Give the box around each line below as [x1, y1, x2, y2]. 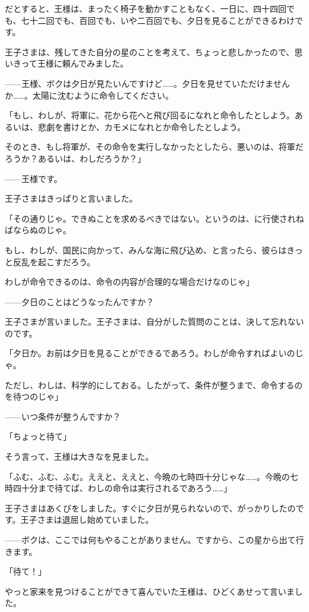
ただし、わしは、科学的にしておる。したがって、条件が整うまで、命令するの [5, 378, 303, 391]
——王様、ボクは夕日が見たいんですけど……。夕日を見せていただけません [5, 77, 290, 89]
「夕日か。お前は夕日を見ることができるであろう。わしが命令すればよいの [5, 347, 295, 359]
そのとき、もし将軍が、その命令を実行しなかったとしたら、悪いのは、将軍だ [5, 140, 304, 153]
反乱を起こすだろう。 [12, 255, 96, 268]
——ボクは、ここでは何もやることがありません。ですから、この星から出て [5, 533, 296, 545]
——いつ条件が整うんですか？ [5, 410, 121, 422]
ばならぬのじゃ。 [5, 224, 71, 236]
